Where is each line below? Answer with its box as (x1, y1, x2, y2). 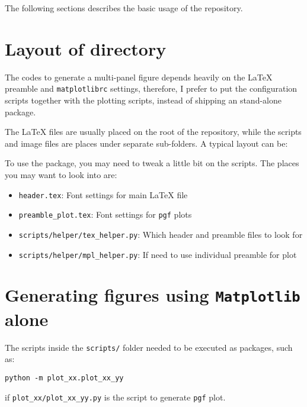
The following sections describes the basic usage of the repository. (5, 2, 243, 14)
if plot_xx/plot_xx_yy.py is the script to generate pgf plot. (5, 390, 226, 403)
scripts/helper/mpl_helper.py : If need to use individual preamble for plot (18, 248, 297, 260)
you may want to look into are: (5, 168, 117, 180)
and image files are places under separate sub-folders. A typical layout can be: (5, 137, 288, 149)
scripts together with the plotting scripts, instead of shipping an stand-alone (5, 93, 282, 106)
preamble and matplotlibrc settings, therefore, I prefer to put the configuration (5, 82, 298, 95)
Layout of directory (5, 36, 167, 60)
